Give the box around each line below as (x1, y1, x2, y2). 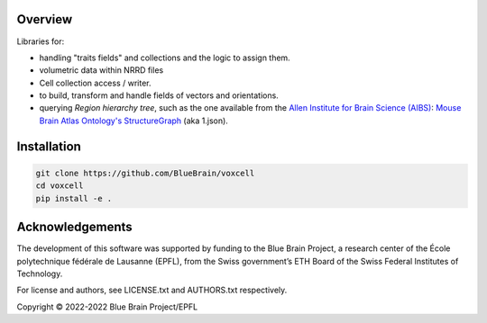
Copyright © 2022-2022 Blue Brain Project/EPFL (16, 301, 198, 312)
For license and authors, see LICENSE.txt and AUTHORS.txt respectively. (16, 284, 288, 296)
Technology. (16, 268, 63, 279)
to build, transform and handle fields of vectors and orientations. (39, 90, 279, 101)
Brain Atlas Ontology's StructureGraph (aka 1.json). (39, 115, 229, 126)
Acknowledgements (16, 220, 133, 235)
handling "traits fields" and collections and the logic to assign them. (39, 52, 290, 63)
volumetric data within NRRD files (39, 65, 164, 76)
